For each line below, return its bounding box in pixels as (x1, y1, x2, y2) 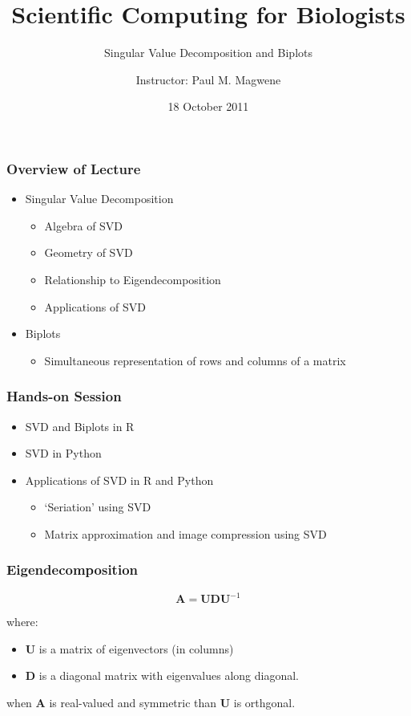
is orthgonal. (233, 694, 296, 711)
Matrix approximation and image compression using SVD (44, 525, 327, 542)
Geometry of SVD (44, 244, 133, 261)
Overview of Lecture (6, 158, 141, 178)
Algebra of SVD (44, 217, 123, 234)
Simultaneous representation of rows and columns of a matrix (44, 352, 346, 368)
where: (6, 613, 38, 630)
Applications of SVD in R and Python (25, 471, 214, 488)
